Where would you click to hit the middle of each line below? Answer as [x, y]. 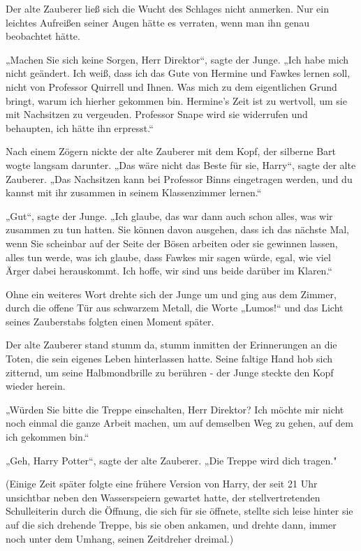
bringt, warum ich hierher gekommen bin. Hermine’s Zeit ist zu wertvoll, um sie [176, 100]
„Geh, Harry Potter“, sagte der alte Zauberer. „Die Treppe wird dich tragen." [171, 460]
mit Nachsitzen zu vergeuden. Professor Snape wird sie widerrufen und [157, 114]
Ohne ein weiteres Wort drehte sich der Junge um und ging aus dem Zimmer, [171, 294]
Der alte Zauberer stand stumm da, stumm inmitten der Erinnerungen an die [171, 345]
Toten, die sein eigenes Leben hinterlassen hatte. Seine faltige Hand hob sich [169, 359]
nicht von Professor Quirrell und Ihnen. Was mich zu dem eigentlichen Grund [171, 86]
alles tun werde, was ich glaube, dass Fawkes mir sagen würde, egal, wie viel [168, 257]
